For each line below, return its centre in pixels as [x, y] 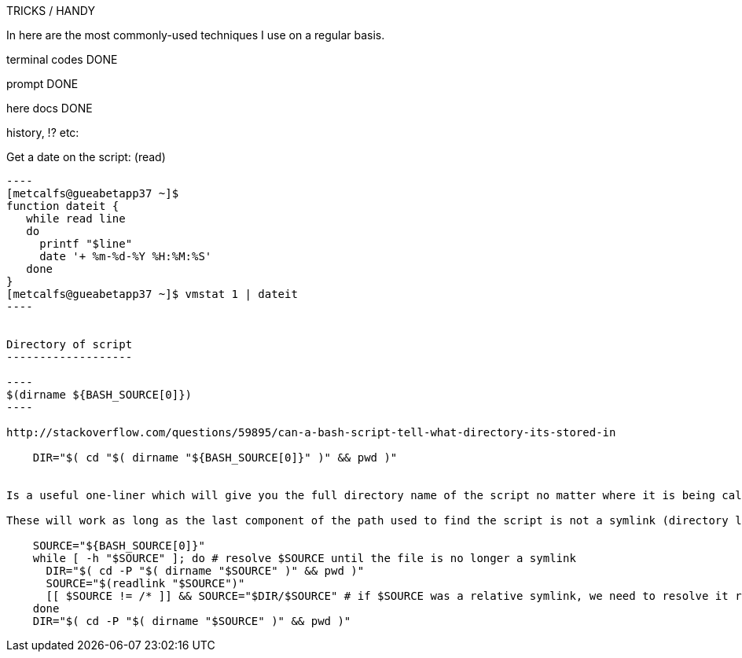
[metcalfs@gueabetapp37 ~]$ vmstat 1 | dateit [152, 294]
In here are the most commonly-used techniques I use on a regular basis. [196, 35]
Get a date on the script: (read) [86, 157]
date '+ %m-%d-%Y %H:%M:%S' [126, 256]
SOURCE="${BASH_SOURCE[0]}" [119, 546]
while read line [76, 219]
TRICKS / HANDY [51, 11]
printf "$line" [86, 244]
